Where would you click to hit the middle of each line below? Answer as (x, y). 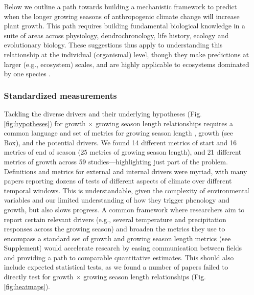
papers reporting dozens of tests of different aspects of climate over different (118, 181)
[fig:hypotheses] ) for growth (45, 123)
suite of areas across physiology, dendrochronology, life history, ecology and (116, 35)
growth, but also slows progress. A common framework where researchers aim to (124, 209)
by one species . (27, 74)
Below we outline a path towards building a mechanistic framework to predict (121, 6)
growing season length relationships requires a (164, 123)
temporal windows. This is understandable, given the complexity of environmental (127, 190)
